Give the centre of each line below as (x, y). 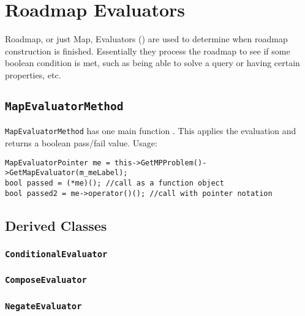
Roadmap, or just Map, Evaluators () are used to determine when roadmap (146, 39)
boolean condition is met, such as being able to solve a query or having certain (152, 63)
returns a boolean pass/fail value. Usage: (81, 142)
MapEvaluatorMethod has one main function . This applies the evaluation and (151, 131)
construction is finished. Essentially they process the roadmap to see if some (148, 51)
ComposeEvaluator (46, 280)
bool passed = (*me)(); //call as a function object (115, 183)
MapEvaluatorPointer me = (58, 163)
